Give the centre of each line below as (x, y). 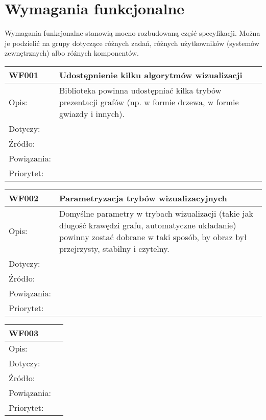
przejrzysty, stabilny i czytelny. (114, 248)
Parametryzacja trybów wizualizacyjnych (143, 198)
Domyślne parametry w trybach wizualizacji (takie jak (156, 213)
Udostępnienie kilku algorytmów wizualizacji (151, 75)
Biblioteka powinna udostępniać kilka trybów (140, 90)
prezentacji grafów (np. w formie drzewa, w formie (149, 102)
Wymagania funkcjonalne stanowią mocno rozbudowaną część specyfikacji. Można (132, 33)
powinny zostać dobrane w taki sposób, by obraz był (153, 237)
